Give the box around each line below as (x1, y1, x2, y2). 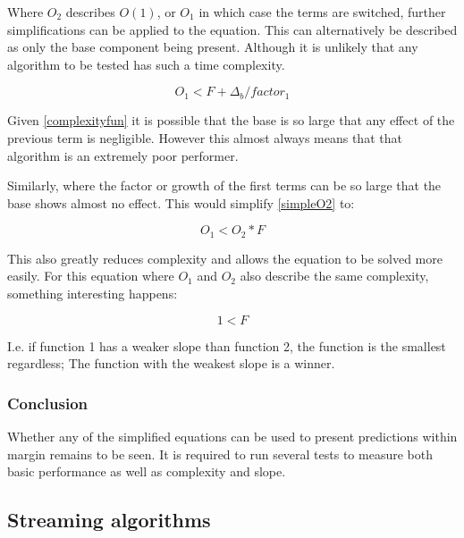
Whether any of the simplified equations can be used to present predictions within (7, 426, 458, 445)
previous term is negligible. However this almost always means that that (7, 128, 402, 147)
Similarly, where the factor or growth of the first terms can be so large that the (7, 176, 442, 195)
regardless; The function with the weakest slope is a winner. (7, 354, 335, 373)
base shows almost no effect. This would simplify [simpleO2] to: (7, 193, 355, 212)
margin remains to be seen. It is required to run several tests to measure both (7, 444, 433, 463)
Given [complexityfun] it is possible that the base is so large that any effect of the (7, 111, 455, 130)
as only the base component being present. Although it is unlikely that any (7, 38, 418, 56)
